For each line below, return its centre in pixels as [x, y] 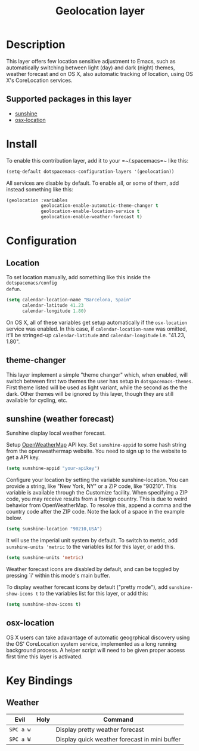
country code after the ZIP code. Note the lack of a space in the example [95, 512]
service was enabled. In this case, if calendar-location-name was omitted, [97, 329]
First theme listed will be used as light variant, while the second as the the [97, 387]
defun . [14, 289]
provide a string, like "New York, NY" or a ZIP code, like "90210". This [91, 486]
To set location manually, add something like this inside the [78, 277]
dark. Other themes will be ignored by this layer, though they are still [90, 393]
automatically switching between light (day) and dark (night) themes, [91, 68]
